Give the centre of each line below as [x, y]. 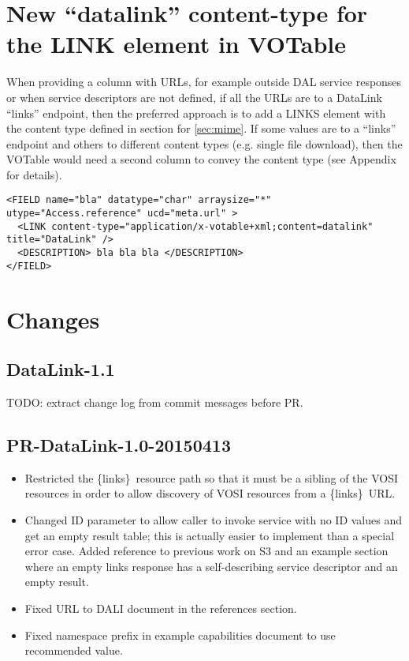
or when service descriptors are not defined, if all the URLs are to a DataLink [194, 97]
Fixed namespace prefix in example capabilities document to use [180, 635]
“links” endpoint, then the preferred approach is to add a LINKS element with [196, 113]
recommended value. [74, 650]
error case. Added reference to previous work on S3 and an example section [206, 551]
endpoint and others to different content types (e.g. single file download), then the [204, 143]
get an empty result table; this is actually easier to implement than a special [210, 535]
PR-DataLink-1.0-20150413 [119, 444]
